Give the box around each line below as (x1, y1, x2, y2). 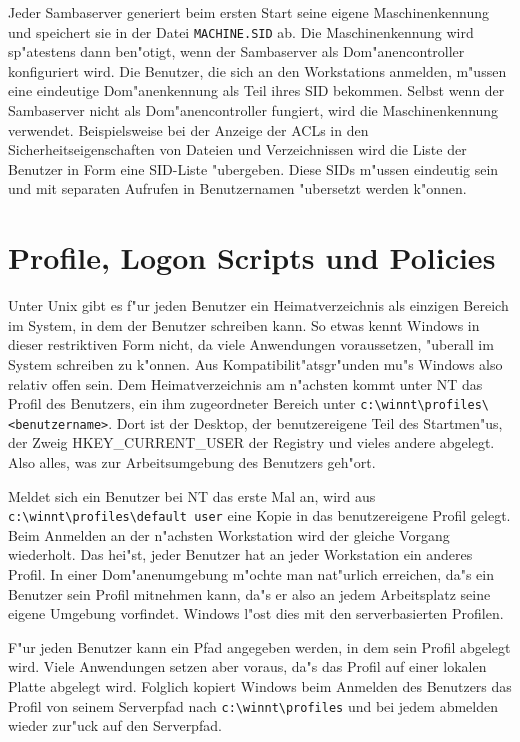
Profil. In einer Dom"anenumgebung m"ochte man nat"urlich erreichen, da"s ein (8, 564, 494, 585)
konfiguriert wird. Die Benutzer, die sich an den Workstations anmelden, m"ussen (8, 60, 507, 81)
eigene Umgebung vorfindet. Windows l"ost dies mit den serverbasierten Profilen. (8, 603, 504, 624)
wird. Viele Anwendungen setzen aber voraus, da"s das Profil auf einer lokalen (8, 656, 487, 677)
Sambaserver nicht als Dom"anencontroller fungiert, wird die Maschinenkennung (8, 100, 499, 121)
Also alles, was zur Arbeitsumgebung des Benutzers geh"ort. (8, 452, 376, 472)
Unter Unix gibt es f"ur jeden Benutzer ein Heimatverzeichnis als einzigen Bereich (8, 295, 509, 316)
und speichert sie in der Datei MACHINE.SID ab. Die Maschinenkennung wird (8, 21, 474, 42)
